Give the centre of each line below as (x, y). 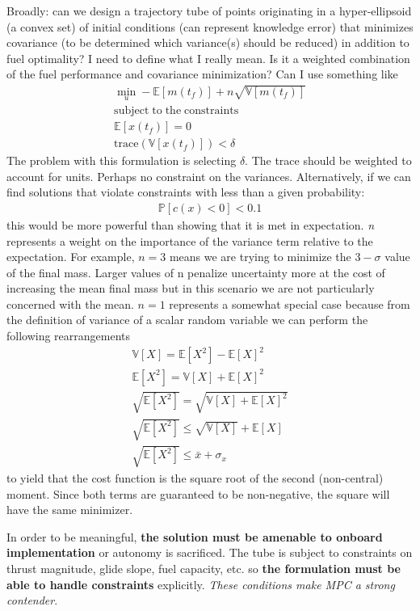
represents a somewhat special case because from (290, 303)
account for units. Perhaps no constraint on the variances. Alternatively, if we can (209, 176)
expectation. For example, (71, 257)
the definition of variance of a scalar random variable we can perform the (187, 320)
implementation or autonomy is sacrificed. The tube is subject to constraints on (210, 552)
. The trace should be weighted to (328, 160)
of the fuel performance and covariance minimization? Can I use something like (202, 74)
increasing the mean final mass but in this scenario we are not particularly (191, 288)
